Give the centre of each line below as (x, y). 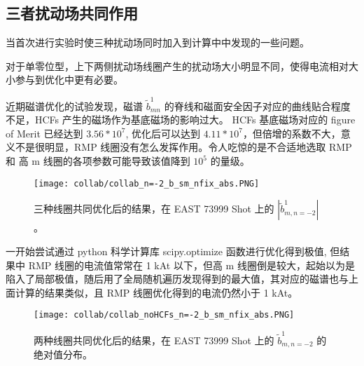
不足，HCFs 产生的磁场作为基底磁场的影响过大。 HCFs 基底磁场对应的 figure (181, 120)
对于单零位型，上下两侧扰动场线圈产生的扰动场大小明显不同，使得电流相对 (177, 66)
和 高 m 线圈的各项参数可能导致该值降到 (98, 161)
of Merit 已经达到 (44, 133)
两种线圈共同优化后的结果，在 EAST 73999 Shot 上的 (154, 340)
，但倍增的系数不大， (292, 133)
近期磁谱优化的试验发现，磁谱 (74, 106)
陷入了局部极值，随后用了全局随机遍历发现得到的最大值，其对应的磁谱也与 (177, 279)
